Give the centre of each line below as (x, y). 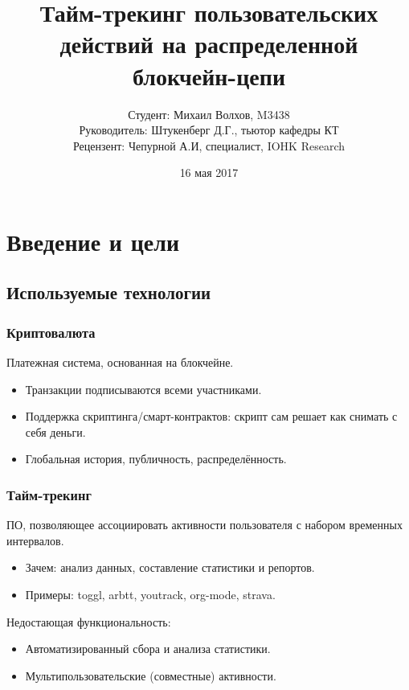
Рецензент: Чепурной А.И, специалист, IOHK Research (209, 145)
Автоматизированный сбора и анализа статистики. (148, 649)
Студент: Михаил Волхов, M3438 (209, 114)
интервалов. (35, 540)
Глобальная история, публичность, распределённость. (156, 459)
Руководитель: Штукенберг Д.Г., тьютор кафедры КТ (209, 130)
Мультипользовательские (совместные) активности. (151, 675)
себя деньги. (55, 431)
